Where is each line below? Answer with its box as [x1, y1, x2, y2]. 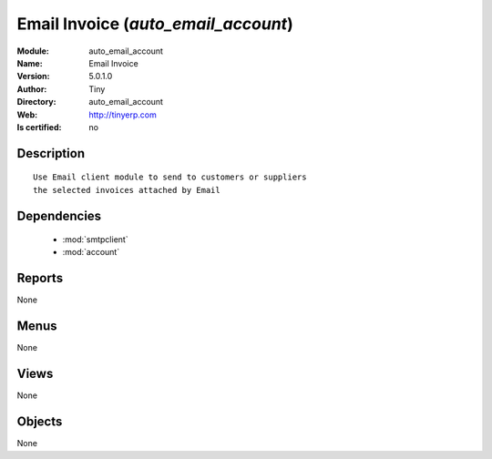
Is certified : [16, 121, 62, 132]
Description [16, 146, 86, 161]
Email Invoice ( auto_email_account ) [16, 14, 293, 34]
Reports [16, 270, 64, 286]
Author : [16, 83, 47, 95]
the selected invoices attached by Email [33, 185, 220, 195]
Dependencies [16, 208, 102, 223]
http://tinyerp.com [88, 109, 157, 120]
